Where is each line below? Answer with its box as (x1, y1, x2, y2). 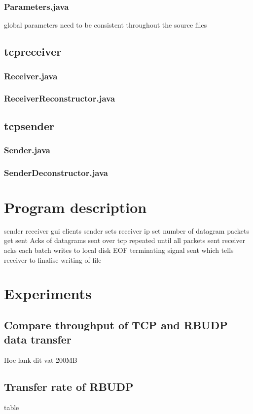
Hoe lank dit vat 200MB (4, 355, 77, 365)
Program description (4, 197, 147, 217)
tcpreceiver (4, 44, 62, 59)
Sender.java (4, 143, 50, 156)
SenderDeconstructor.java (4, 166, 108, 178)
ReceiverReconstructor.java (4, 92, 115, 104)
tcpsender (4, 118, 54, 133)
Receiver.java (4, 69, 58, 82)
